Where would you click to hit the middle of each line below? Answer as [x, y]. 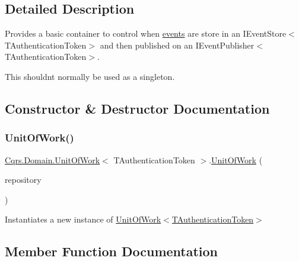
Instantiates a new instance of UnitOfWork [83, 219]
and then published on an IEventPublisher [177, 45]
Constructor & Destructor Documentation [137, 108]
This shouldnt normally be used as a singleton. [90, 76]
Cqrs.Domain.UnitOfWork [53, 159]
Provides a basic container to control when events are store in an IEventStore [146, 33]
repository [23, 180]
